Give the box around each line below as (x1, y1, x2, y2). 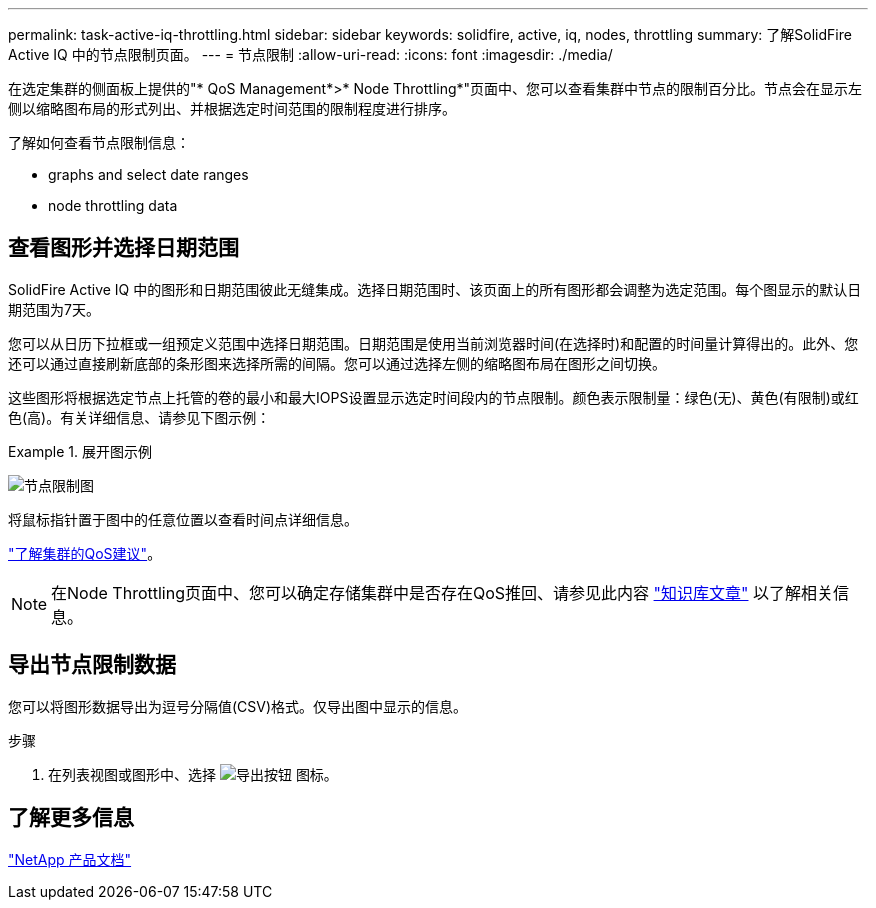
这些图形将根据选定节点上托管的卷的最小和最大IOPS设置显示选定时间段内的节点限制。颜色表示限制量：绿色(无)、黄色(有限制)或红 (8, 388, 859, 406)
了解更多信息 (8, 805, 134, 831)
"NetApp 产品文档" (8, 850, 132, 868)
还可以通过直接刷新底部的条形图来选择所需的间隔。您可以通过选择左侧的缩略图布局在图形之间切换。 (8, 354, 666, 372)
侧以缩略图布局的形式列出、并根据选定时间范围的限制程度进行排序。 (8, 100, 456, 117)
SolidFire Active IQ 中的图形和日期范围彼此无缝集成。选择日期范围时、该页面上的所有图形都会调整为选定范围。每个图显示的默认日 (8, 280, 862, 298)
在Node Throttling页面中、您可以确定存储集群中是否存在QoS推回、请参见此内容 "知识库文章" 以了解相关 (51, 582, 833, 603)
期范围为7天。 (8, 300, 100, 318)
